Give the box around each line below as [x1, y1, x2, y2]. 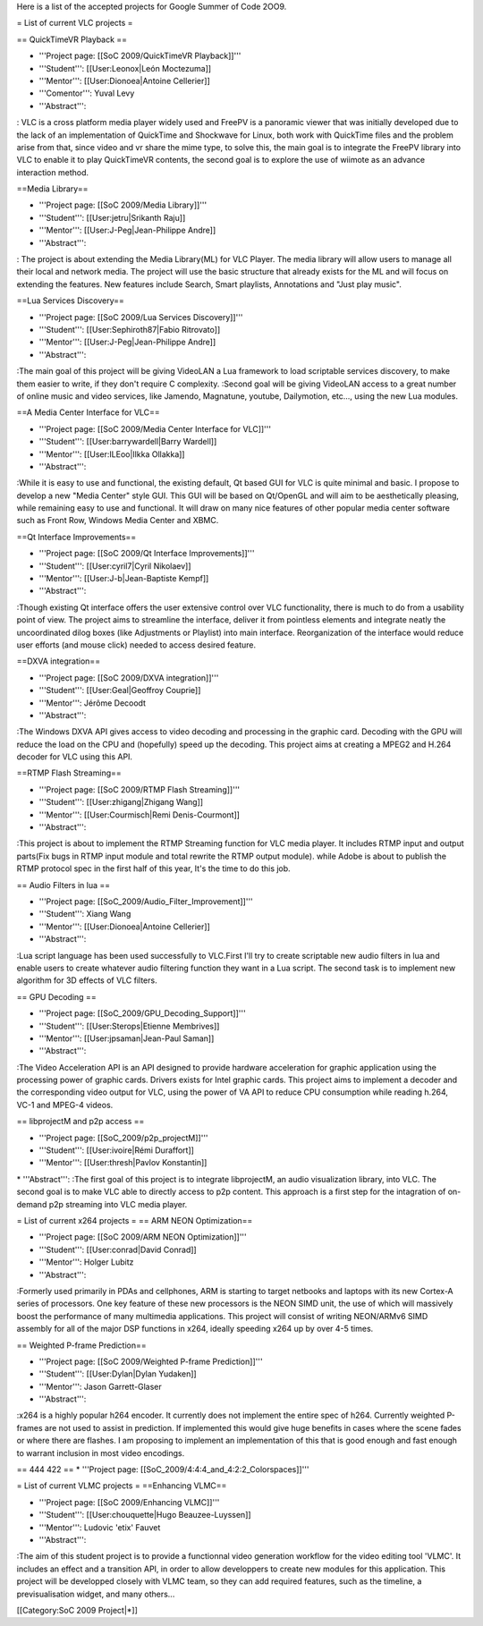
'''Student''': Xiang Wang [38, 909, 131, 919]
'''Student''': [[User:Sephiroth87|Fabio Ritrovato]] [38, 324, 221, 335]
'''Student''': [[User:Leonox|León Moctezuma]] [38, 63, 212, 73]
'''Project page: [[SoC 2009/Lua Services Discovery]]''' [38, 311, 243, 322]
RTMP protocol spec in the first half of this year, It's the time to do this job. [16, 863, 291, 874]
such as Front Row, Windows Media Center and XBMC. [16, 515, 219, 526]
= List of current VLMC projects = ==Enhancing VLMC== [16, 1480, 227, 1491]
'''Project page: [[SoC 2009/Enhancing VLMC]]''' [38, 1496, 220, 1507]
